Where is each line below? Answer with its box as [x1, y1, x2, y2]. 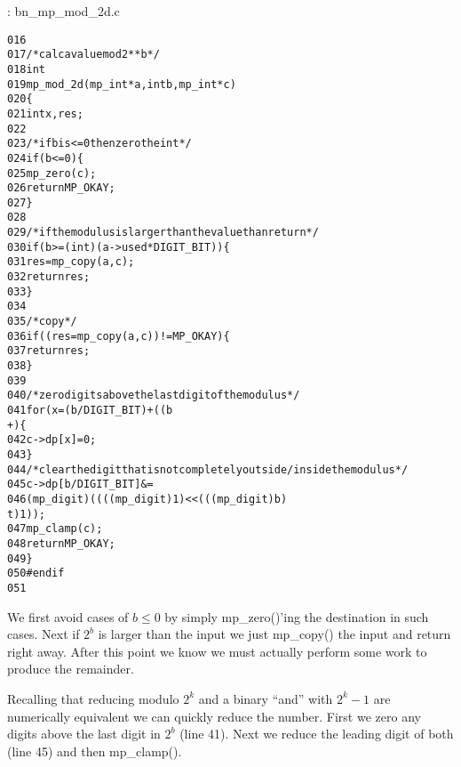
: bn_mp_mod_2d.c [7, 2, 120, 20]
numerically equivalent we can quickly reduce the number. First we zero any [7, 706, 421, 725]
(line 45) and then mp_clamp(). [7, 741, 182, 760]
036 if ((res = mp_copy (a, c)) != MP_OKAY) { [7, 329, 230, 343]
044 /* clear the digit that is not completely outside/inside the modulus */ [7, 463, 409, 476]
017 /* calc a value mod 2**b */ [7, 48, 160, 61]
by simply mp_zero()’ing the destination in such [164, 607, 429, 626]
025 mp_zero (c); [7, 166, 97, 180]
